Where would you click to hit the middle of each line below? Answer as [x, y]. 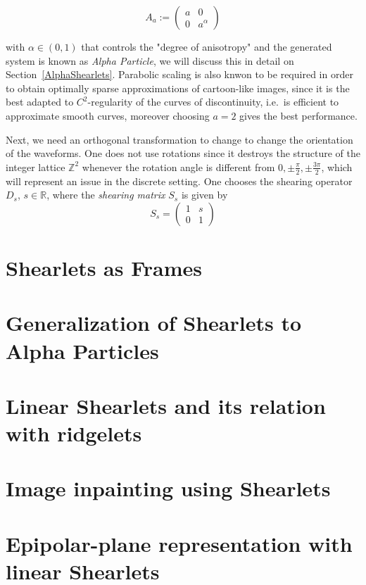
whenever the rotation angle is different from [178, 166]
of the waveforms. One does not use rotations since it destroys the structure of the [183, 153]
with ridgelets [74, 433]
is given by [204, 195]
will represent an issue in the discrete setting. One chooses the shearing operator [179, 181]
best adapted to [40, 102]
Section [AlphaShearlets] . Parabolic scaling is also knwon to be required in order [179, 74]
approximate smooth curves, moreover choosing [108, 115]
